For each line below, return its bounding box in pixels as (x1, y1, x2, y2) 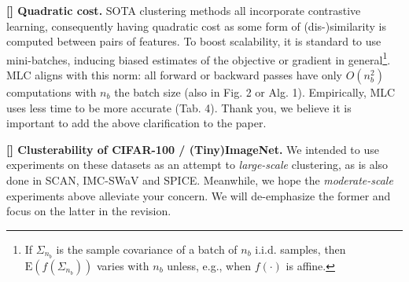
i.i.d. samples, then (255, 240, 346, 257)
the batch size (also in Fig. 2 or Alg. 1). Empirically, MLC (114, 84, 396, 101)
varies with (96, 257, 149, 273)
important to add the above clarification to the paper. (6, 115, 267, 131)
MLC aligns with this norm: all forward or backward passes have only (6, 67, 342, 83)
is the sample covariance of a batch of (56, 240, 238, 257)
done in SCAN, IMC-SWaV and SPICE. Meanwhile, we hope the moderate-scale (6, 172, 393, 188)
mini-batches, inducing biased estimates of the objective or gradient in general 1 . (6, 49, 391, 68)
